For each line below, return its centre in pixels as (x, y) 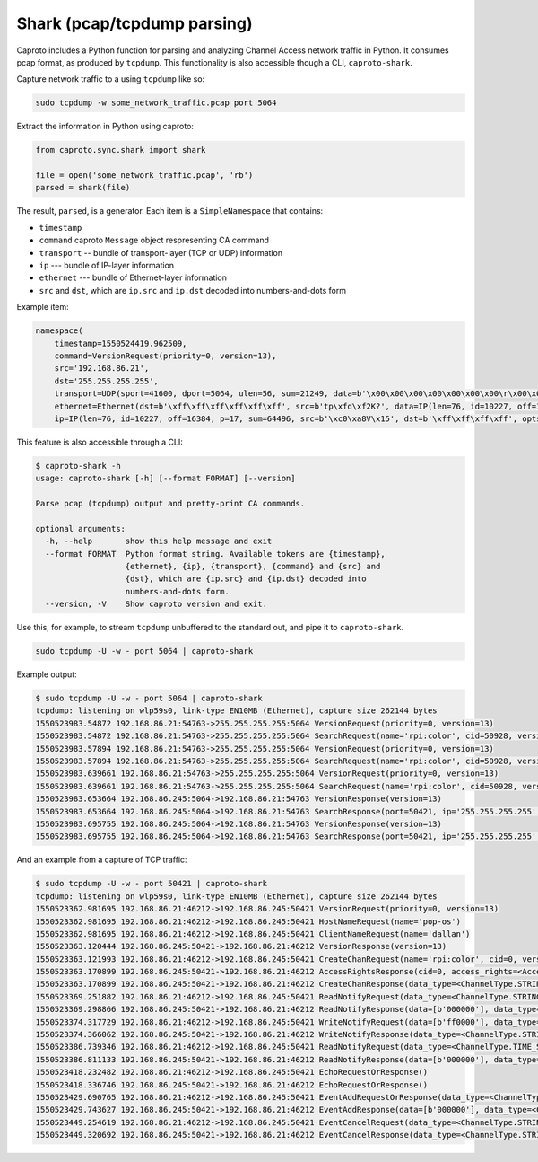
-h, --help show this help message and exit (159, 541)
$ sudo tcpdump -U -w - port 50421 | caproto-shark (152, 884)
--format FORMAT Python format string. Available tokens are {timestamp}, (215, 554)
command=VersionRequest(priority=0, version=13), (165, 356)
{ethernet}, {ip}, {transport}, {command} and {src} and (253, 566)
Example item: (43, 307)
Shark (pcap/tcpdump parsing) (134, 23)
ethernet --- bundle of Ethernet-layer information (133, 277)
